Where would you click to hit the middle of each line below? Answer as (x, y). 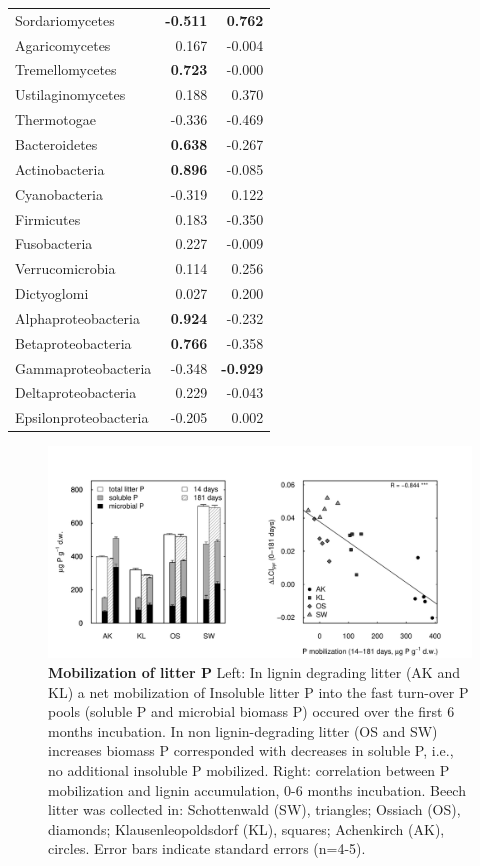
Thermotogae (55, 119)
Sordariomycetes (65, 19)
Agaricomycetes (63, 44)
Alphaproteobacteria (77, 317)
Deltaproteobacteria (76, 392)
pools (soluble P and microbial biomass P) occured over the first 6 (251, 711)
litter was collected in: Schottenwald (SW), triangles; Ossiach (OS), (254, 809)
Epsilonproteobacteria (82, 417)
